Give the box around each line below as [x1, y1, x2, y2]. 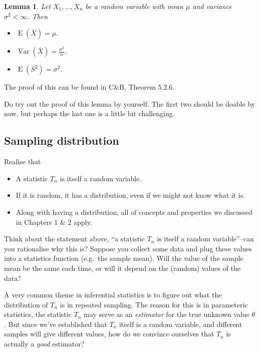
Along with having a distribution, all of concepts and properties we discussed [16, 206, 252, 217]
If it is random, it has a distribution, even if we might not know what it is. [16, 190, 245, 200]
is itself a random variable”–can [157, 233, 254, 244]
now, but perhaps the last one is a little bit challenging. [4, 108, 175, 119]
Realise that [4, 156, 41, 167]
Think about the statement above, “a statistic [4, 233, 145, 244]
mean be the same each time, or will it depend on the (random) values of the [4, 262, 240, 273]
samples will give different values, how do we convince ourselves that [4, 328, 214, 339]
